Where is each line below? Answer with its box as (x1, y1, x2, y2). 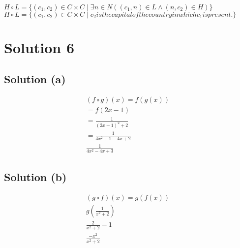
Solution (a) (4, 71, 66, 86)
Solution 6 (4, 37, 75, 58)
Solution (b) (4, 169, 67, 184)
